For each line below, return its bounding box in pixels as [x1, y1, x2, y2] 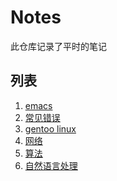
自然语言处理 [24, 159, 78, 171]
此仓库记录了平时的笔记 [10, 40, 107, 52]
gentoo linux [24, 122, 77, 135]
